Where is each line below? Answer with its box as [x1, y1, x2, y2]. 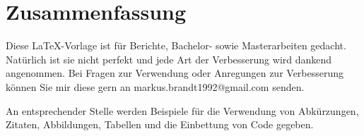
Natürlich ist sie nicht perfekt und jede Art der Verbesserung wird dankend [6, 51, 332, 66]
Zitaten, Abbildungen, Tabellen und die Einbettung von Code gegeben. [6, 117, 314, 132]
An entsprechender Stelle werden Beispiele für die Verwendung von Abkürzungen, [6, 103, 359, 118]
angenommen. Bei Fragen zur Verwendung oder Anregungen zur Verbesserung [6, 66, 344, 80]
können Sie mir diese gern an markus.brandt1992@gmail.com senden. [6, 79, 305, 94]
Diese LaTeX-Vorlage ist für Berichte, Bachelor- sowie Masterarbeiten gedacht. [6, 38, 346, 53]
